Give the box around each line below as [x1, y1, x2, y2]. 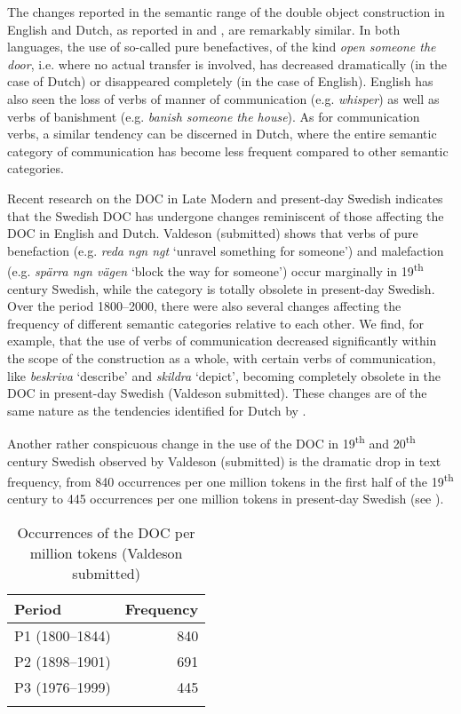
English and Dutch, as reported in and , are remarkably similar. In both [7, 20, 401, 38]
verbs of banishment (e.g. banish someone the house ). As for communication [7, 107, 420, 125]
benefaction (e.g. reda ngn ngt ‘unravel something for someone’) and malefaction [7, 241, 444, 259]
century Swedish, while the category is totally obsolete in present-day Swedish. [7, 279, 435, 297]
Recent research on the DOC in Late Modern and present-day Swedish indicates [7, 188, 443, 207]
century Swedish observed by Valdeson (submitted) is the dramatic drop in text [7, 451, 441, 470]
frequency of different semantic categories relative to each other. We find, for [7, 313, 424, 332]
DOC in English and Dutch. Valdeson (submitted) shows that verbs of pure [7, 224, 418, 242]
